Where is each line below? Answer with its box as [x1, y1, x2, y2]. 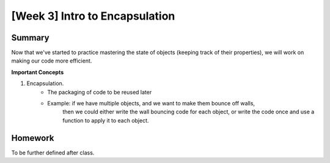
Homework [11, 132, 54, 143]
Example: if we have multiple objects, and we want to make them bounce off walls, [47, 100, 255, 107]
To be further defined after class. [11, 149, 95, 156]
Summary [11, 32, 50, 43]
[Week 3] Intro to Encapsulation [11, 9, 175, 23]
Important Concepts [11, 68, 64, 76]
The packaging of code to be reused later [47, 88, 152, 96]
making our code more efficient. [11, 57, 92, 64]
